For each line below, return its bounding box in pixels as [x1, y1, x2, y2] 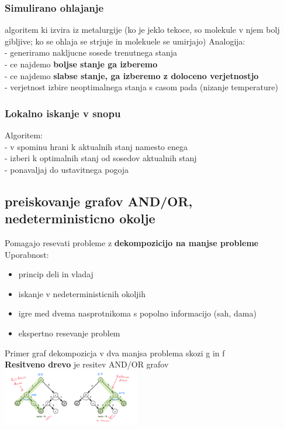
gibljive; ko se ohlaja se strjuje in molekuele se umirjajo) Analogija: [5, 35, 245, 47]
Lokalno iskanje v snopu [5, 105, 121, 120]
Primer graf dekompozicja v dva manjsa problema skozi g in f [5, 346, 225, 359]
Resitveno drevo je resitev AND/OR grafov [5, 358, 169, 370]
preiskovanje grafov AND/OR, [5, 192, 193, 210]
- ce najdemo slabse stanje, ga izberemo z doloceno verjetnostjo [5, 69, 259, 81]
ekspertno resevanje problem [18, 326, 120, 339]
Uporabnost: [5, 248, 49, 260]
